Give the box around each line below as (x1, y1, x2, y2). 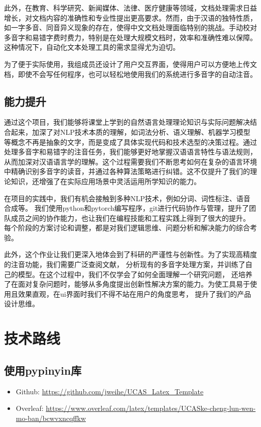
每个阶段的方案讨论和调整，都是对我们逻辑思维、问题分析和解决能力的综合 (4, 222, 250, 233)
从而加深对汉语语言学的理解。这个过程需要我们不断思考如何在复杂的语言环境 (4, 156, 257, 166)
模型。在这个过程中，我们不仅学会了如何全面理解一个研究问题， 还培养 (18, 269, 252, 279)
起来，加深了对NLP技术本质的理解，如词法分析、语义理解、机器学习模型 (11, 126, 250, 137)
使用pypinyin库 (4, 362, 82, 378)
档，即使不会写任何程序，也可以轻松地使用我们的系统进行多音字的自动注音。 (4, 68, 257, 79)
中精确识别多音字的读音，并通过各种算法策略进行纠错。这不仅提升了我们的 (4, 166, 250, 177)
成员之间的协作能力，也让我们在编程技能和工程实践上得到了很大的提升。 (11, 212, 250, 223)
